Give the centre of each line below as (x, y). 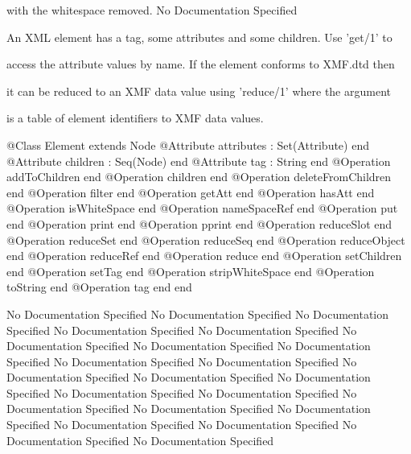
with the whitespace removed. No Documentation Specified (152, 10)
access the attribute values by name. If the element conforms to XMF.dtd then (201, 64)
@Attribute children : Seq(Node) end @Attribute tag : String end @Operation (199, 161)
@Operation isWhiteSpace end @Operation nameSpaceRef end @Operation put (202, 208)
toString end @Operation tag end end (99, 287)
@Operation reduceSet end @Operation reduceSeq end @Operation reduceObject (206, 239)
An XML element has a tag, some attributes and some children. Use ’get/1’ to (199, 37)
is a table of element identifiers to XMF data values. (135, 118)
